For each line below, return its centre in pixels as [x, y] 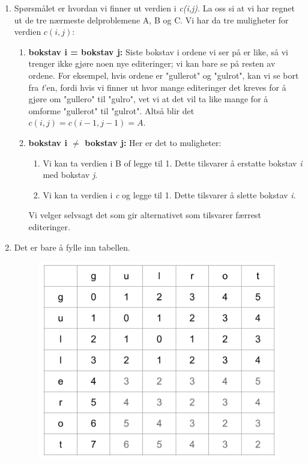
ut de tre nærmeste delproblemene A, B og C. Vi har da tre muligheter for [151, 20]
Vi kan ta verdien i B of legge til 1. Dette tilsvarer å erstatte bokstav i [173, 163]
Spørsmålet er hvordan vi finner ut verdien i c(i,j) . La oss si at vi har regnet [154, 8]
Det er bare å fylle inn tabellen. [72, 247]
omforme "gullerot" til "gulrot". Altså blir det [111, 110]
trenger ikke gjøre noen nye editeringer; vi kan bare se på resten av [152, 63]
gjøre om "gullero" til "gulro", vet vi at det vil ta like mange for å [148, 99]
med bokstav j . [70, 175]
